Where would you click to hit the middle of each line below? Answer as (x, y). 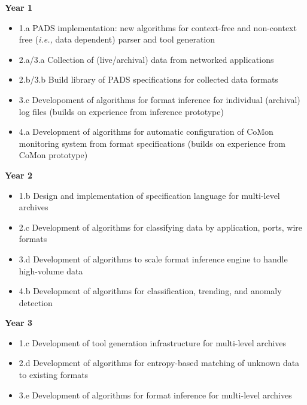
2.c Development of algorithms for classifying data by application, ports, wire (160, 227)
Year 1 (19, 7)
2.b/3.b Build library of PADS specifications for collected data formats (148, 79)
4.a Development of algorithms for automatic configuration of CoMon (146, 132)
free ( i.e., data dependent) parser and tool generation (117, 39)
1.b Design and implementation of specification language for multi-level (149, 195)
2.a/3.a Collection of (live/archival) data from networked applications (146, 59)
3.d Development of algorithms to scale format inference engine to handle (153, 259)
